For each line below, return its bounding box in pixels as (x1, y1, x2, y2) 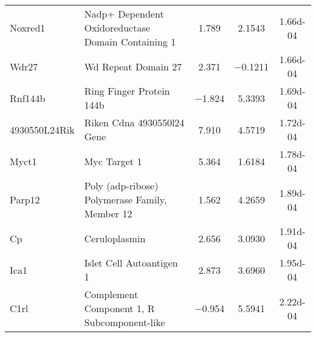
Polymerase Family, (84, 192, 167, 206)
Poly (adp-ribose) (84, 179, 159, 192)
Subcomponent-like (84, 315, 165, 329)
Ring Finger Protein (84, 84, 170, 98)
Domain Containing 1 (84, 35, 176, 49)
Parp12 (10, 192, 40, 206)
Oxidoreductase (84, 21, 150, 35)
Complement (84, 287, 139, 301)
